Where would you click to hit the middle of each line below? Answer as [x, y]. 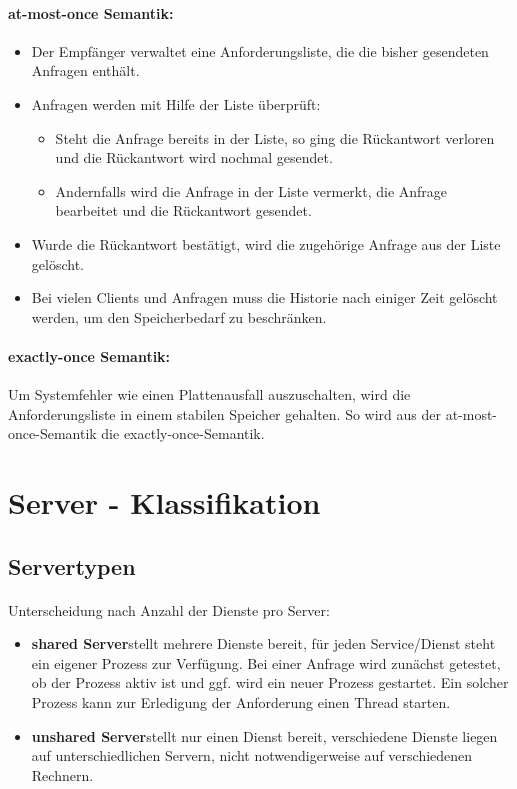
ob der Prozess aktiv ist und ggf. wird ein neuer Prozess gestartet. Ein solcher [270, 682]
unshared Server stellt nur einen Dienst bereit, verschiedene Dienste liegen [264, 735]
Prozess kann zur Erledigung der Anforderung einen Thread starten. [241, 702]
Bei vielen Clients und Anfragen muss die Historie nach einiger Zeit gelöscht [264, 297]
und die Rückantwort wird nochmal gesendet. [194, 157]
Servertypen [72, 565]
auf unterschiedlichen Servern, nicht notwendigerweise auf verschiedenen [252, 755]
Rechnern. [62, 774]
